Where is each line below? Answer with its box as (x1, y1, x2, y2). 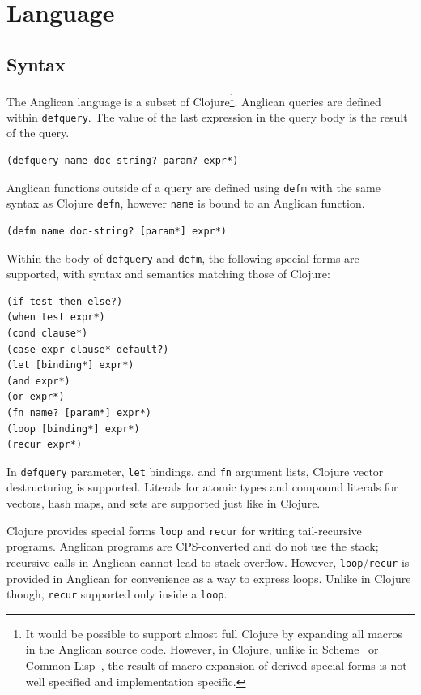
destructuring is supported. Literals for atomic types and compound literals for (6, 478, 398, 496)
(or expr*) (6, 391, 65, 403)
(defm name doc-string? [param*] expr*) (6, 225, 228, 237)
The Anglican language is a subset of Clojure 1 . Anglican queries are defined (6, 90, 381, 109)
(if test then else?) (6, 295, 123, 307)
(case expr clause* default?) (6, 343, 169, 355)
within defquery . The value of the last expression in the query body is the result (6, 108, 408, 125)
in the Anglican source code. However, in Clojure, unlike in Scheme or (25, 641, 379, 658)
